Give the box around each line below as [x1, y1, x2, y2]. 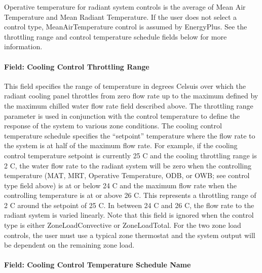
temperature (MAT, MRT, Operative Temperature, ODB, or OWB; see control [4, 170, 250, 181]
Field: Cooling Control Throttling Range [4, 61, 149, 72]
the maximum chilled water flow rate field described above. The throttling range [4, 100, 253, 111]
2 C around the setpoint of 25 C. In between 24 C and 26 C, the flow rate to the [4, 199, 254, 210]
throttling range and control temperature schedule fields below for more [4, 31, 227, 42]
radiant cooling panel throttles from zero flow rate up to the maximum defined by [4, 90, 258, 101]
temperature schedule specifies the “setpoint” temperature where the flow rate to [4, 130, 255, 141]
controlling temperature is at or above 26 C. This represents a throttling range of [4, 190, 256, 200]
